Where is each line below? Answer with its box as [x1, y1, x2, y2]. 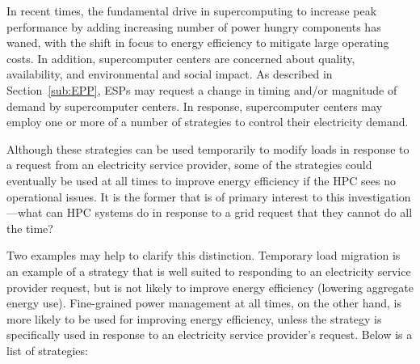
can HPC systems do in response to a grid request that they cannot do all [45, 204, 413, 221]
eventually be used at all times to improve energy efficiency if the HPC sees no [6, 171, 396, 188]
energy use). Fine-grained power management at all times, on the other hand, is [6, 294, 402, 311]
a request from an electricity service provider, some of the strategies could [6, 156, 372, 173]
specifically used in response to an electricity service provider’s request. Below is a [6, 326, 413, 343]
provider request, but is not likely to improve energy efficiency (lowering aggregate [6, 278, 414, 295]
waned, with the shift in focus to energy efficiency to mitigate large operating [6, 34, 389, 51]
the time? [6, 219, 53, 236]
